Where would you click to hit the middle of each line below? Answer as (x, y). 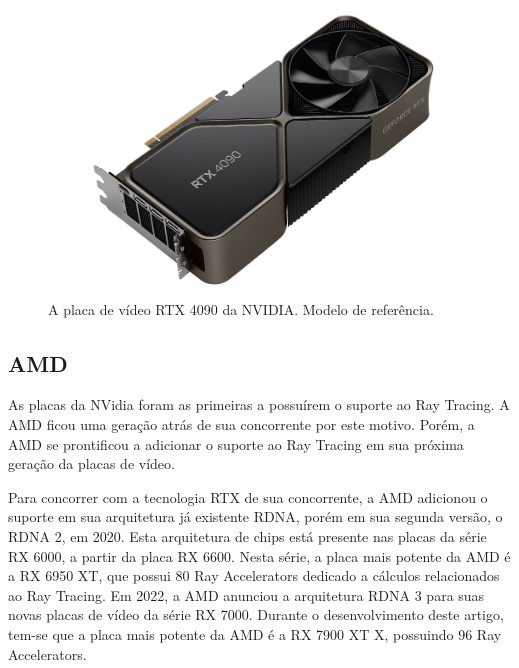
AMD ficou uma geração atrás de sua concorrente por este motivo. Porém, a (241, 424)
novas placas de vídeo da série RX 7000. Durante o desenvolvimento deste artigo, (256, 614)
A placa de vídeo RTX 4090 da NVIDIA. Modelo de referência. (241, 308)
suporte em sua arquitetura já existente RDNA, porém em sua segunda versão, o (255, 516)
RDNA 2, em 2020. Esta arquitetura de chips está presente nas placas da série (247, 536)
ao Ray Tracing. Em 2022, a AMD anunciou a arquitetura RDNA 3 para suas (246, 594)
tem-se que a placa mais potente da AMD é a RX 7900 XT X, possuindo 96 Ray (255, 633)
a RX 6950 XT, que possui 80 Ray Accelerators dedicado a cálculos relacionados (254, 575)
